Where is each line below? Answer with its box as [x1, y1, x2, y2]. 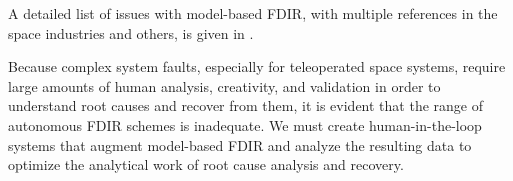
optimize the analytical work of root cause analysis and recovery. [8, 154, 404, 175]
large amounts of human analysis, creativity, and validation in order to [8, 75, 441, 96]
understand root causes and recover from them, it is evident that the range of [8, 95, 483, 116]
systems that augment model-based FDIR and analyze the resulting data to [8, 134, 472, 155]
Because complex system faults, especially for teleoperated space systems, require [8, 56, 506, 77]
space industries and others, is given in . [8, 22, 254, 43]
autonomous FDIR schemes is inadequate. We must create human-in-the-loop [8, 114, 482, 135]
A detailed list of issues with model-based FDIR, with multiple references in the [8, 3, 498, 23]
